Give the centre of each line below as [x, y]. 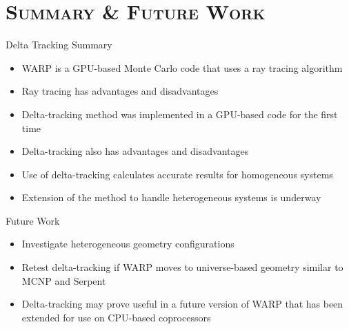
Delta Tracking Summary [59, 45]
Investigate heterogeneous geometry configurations [128, 244]
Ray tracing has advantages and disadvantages [120, 91]
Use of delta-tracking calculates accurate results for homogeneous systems [177, 174]
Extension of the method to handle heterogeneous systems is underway [171, 197]
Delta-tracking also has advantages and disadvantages [135, 151]
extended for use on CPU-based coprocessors [116, 317]
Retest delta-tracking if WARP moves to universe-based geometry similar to [182, 267]
